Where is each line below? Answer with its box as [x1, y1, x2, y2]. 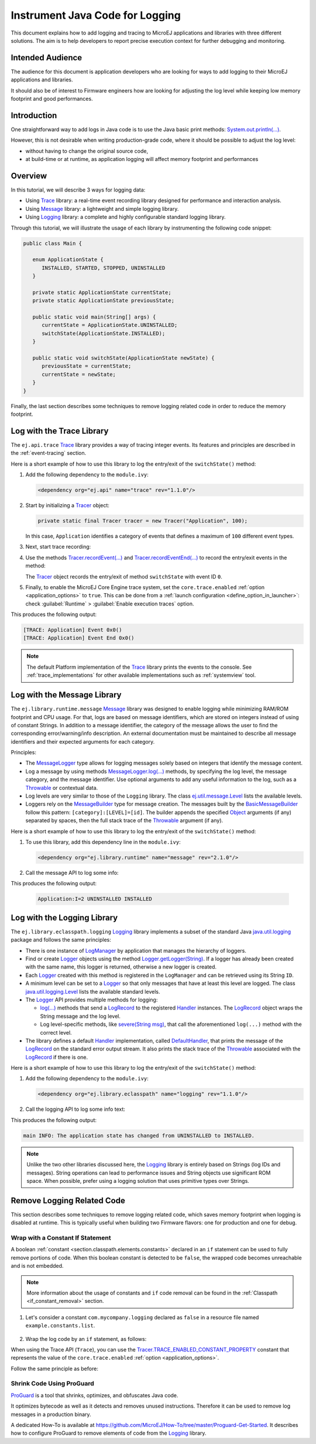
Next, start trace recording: [25, 543, 91, 550]
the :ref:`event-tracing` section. [11, 450, 87, 457]
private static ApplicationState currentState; [32, 289, 172, 296]
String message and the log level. [40, 1012, 121, 1019]
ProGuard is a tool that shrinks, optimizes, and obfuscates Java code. [11, 1391, 178, 1399]
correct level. [40, 1029, 73, 1036]
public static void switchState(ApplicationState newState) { [32, 355, 215, 361]
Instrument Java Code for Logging [11, 9, 181, 22]
